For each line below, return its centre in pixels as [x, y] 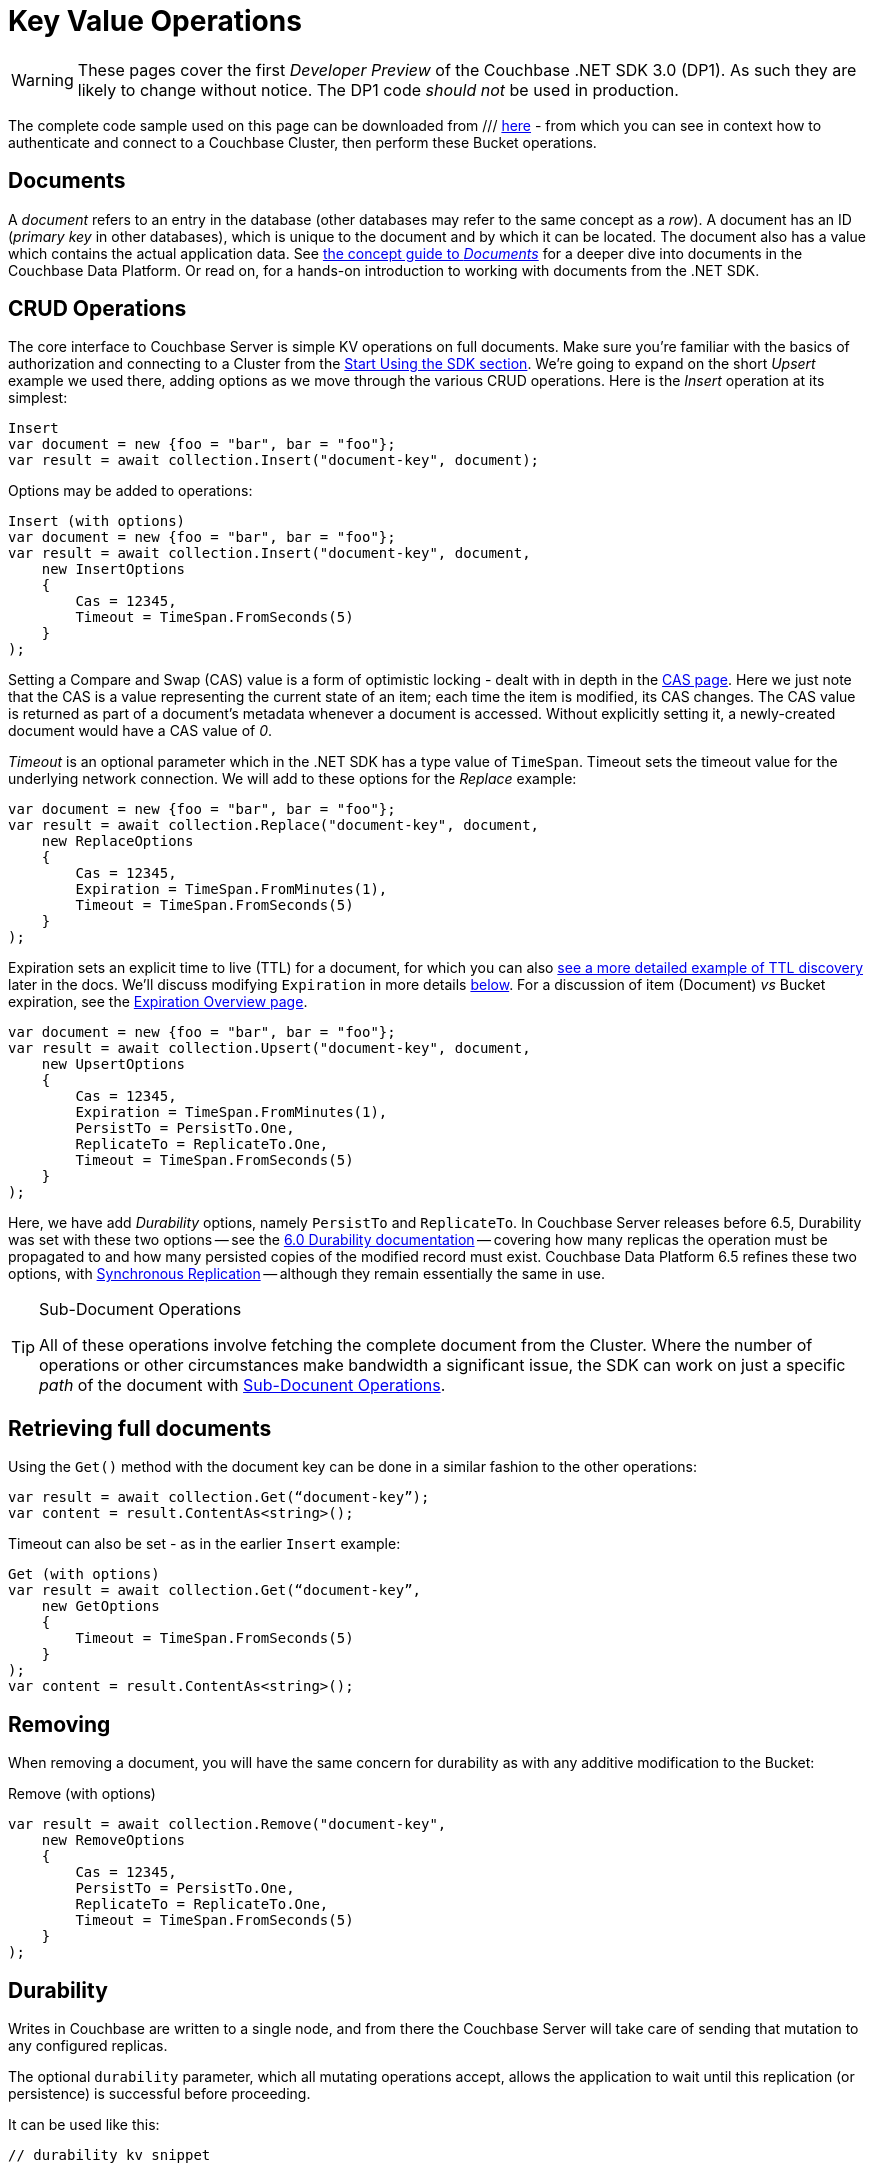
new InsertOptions [113, 569]
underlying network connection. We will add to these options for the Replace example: [292, 779]
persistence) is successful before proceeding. [159, 2093]
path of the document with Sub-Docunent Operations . [242, 1385]
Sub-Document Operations [140, 1309]
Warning [42, 79]
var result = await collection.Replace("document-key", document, [274, 825]
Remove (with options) [82, 1794]
